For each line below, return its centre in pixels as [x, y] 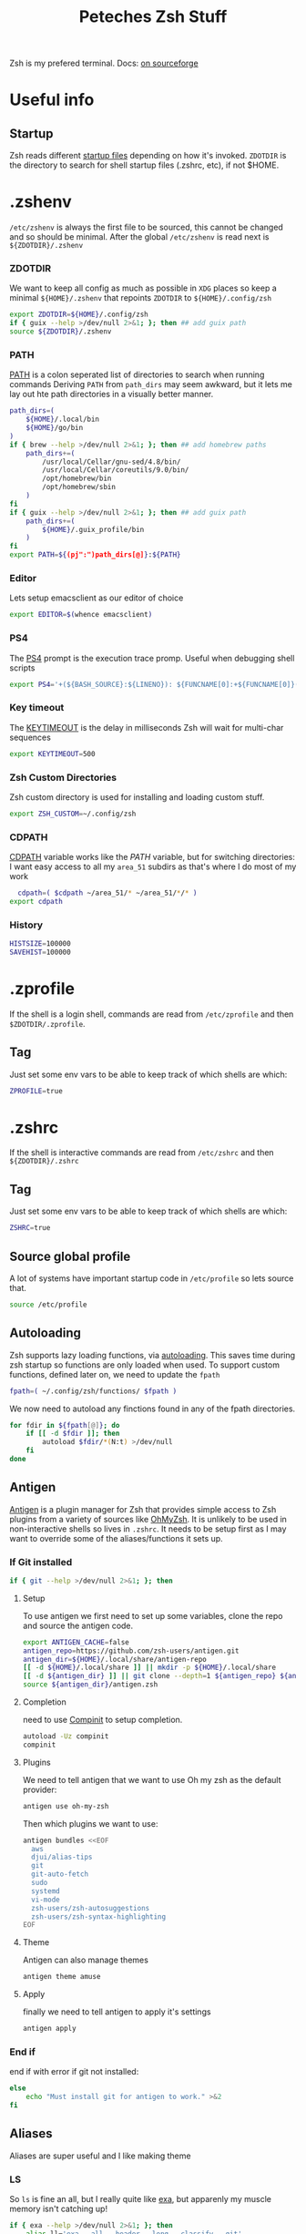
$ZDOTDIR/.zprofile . [47, 1023]
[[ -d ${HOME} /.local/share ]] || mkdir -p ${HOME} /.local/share [149, 1668]
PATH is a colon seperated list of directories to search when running [137, 374]
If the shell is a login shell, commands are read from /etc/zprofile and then [152, 1014]
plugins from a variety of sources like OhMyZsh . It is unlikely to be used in [148, 1519]
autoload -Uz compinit [66, 1737]
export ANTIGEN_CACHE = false [76, 1642]
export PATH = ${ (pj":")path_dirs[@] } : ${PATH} [95, 555]
